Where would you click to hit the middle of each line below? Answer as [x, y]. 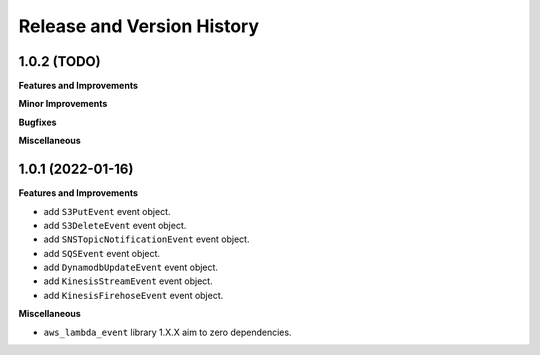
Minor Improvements [63, 104]
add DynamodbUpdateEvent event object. [131, 267]
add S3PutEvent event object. [107, 211]
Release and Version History [139, 26]
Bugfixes [37, 122]
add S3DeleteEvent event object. [115, 225]
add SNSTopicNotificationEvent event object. [146, 239]
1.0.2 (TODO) [59, 61]
